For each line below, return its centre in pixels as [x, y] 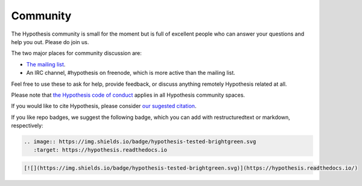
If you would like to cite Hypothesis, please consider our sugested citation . [104, 106]
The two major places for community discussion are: [76, 53]
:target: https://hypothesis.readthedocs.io [100, 150]
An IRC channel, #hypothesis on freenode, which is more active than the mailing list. [131, 73]
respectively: [27, 126]
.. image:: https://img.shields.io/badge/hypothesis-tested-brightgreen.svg [140, 142]
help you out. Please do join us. [50, 42]
